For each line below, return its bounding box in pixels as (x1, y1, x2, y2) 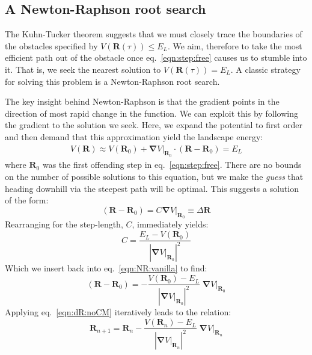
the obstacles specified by (5, 39, 98, 52)
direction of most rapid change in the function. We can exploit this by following (5, 106, 298, 119)
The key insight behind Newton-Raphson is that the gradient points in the (5, 95, 280, 108)
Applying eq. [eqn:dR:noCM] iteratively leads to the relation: (5, 306, 231, 318)
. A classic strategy (230, 63, 301, 75)
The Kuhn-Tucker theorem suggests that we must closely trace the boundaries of (5, 28, 302, 40)
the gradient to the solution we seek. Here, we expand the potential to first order (5, 119, 303, 131)
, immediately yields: (132, 218, 209, 230)
